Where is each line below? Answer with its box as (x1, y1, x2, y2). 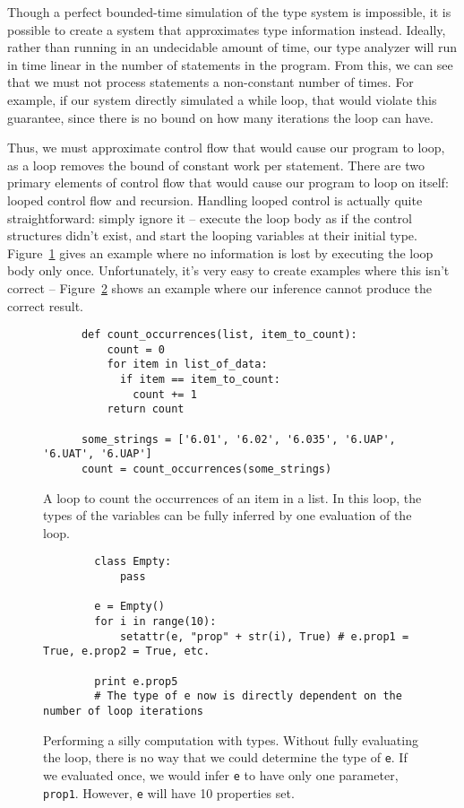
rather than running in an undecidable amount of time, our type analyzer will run (7, 38, 457, 56)
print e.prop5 (94, 674, 178, 688)
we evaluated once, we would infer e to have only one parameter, (43, 765, 399, 784)
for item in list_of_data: (107, 358, 268, 371)
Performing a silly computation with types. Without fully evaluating (43, 730, 418, 749)
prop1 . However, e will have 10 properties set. (43, 783, 295, 802)
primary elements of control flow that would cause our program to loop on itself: (7, 173, 449, 192)
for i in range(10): (94, 615, 217, 629)
